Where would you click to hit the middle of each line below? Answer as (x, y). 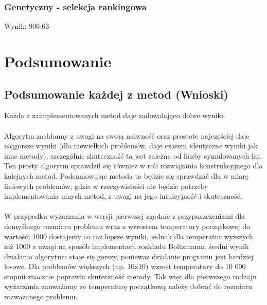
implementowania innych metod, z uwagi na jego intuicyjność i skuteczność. (123, 196)
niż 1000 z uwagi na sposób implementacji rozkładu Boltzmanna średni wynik (127, 246)
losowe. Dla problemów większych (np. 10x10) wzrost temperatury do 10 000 (125, 266)
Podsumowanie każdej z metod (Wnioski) (116, 94)
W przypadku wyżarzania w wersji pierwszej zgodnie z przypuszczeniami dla (125, 216)
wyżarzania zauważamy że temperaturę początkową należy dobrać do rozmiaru (128, 286)
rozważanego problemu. (41, 297)
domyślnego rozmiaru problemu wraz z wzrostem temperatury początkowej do (127, 226)
